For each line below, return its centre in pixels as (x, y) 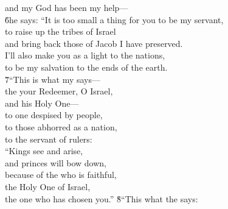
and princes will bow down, (56, 162)
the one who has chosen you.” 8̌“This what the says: (102, 198)
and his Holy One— (42, 103)
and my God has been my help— (67, 7)
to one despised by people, (54, 115)
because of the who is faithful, (61, 175)
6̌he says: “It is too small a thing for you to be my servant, (114, 19)
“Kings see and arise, (44, 151)
